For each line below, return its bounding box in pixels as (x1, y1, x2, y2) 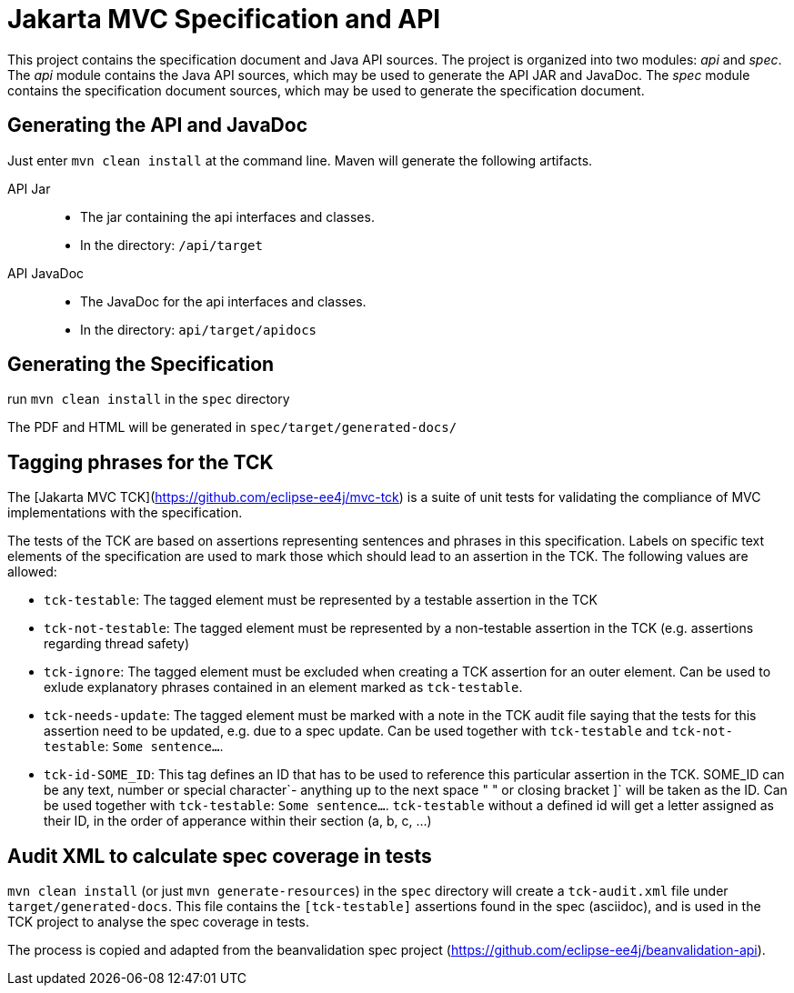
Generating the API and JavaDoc (7, 114, 308, 137)
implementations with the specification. (7, 505, 243, 521)
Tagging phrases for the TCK (7, 450, 274, 474)
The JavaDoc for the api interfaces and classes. (80, 293, 367, 309)
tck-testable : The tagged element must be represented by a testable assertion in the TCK (44, 592, 598, 608)
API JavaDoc (7, 265, 85, 281)
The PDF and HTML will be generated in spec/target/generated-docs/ (7, 419, 457, 436)
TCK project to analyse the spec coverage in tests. (7, 914, 310, 930)
